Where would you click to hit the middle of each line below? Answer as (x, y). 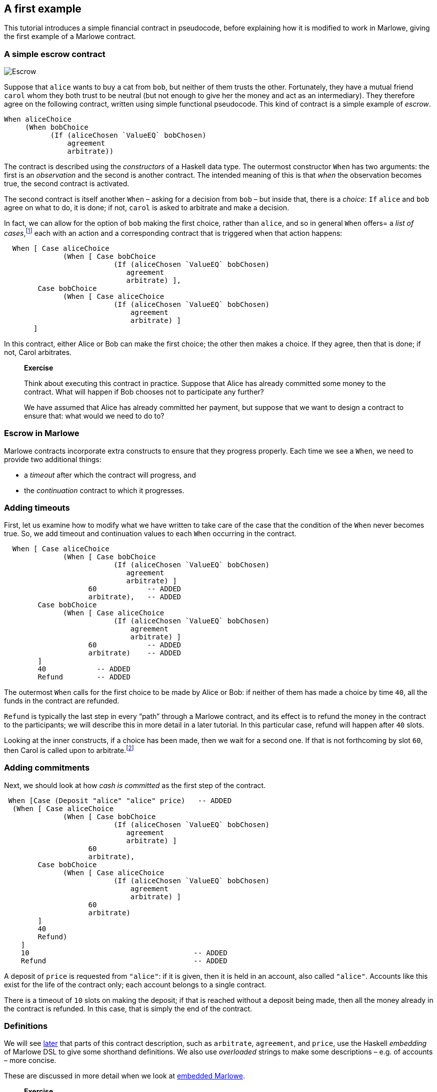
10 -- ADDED (124, 953)
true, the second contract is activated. (67, 184)
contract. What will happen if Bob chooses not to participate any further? (144, 392)
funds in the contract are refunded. (62, 701)
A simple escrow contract (55, 54)
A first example (43, 9)
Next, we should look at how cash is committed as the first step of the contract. (135, 785)
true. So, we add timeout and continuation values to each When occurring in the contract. (150, 534)
